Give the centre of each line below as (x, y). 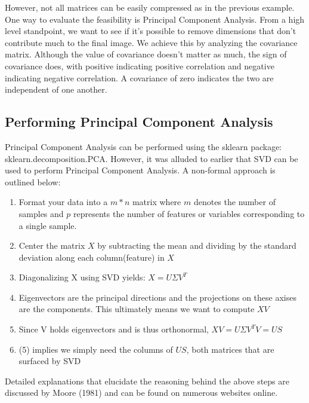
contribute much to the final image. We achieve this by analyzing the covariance (151, 42)
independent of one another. (56, 89)
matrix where (157, 202)
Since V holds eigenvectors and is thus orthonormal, (114, 329)
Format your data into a (63, 202)
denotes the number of (234, 202)
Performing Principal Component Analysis (139, 122)
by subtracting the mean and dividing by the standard (197, 245)
